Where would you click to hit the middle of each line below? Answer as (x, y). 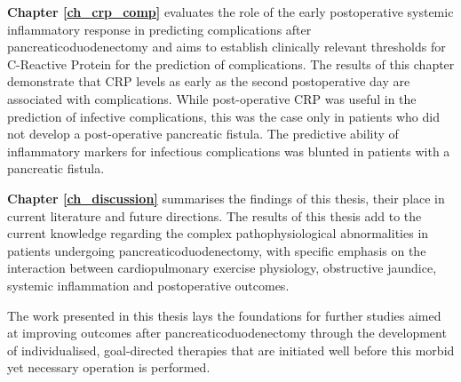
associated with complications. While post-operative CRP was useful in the (212, 98)
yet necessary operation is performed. (109, 367)
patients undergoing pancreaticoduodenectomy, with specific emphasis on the (217, 250)
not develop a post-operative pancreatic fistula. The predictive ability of (203, 134)
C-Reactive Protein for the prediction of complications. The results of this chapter (231, 64)
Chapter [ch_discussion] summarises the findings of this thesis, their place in (226, 198)
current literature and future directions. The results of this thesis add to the (215, 215)
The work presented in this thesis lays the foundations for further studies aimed (224, 315)
